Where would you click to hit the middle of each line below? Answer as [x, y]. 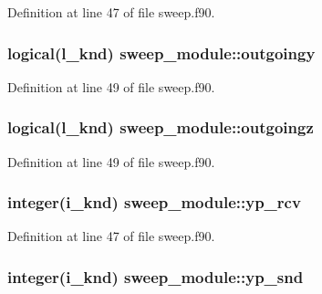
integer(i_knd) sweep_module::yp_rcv [154, 202]
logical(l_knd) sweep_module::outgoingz [161, 127]
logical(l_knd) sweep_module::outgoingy [161, 52]
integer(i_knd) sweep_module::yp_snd [156, 276]
